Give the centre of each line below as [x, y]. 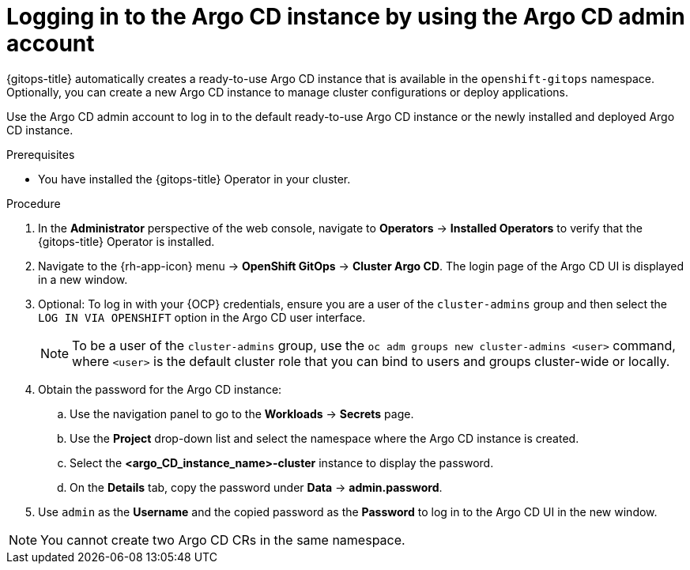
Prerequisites [41, 154]
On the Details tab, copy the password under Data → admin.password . [256, 487]
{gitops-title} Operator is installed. [126, 241]
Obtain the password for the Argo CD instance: [160, 389]
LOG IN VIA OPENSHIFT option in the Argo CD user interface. [202, 317]
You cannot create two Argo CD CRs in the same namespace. [223, 540]
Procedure [34, 203]
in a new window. [83, 279]
